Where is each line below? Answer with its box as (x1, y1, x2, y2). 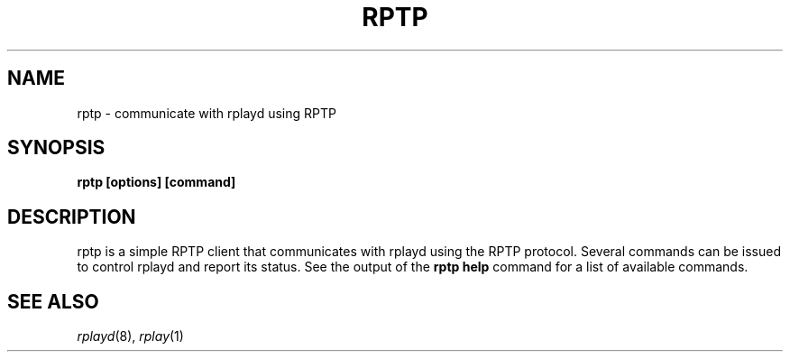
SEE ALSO (7, 290, 99, 313)
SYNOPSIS (7, 136, 106, 160)
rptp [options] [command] (77, 174, 236, 190)
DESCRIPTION (7, 205, 136, 228)
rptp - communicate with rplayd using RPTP (77, 105, 336, 121)
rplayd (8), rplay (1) (77, 328, 184, 345)
